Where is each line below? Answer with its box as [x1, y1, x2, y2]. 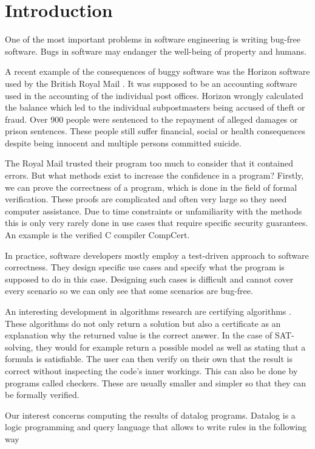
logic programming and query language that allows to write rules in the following [5, 420, 307, 433]
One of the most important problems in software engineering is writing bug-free [5, 33, 301, 46]
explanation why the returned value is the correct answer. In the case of [5, 329, 273, 341]
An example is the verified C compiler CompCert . [5, 228, 190, 241]
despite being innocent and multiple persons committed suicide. [5, 136, 242, 149]
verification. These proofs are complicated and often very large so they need [5, 193, 287, 205]
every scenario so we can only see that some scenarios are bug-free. [5, 284, 253, 297]
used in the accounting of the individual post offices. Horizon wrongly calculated [5, 89, 303, 101]
